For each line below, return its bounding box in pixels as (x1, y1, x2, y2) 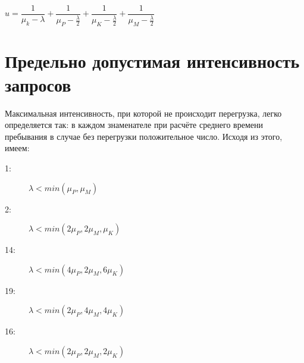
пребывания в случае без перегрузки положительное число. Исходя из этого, (5, 130, 283, 142)
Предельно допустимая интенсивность (5, 49, 300, 73)
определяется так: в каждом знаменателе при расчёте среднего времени (5, 118, 263, 131)
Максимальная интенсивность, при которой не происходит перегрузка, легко (5, 107, 282, 119)
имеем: (5, 142, 30, 154)
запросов (5, 72, 71, 96)
